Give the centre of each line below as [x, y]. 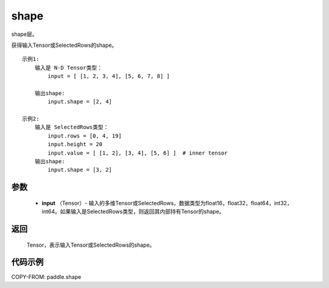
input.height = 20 [75, 144]
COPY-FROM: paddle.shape [46, 276]
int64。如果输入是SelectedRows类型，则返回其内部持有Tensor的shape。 [133, 212]
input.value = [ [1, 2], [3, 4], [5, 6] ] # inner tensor [138, 153]
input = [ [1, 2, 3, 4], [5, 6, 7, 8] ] [109, 76]
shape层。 [24, 34]
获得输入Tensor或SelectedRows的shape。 [64, 45]
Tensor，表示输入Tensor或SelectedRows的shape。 [91, 245]
